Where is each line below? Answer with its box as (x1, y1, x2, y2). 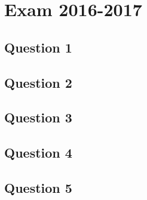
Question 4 (4, 143, 72, 162)
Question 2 (4, 73, 72, 91)
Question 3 (4, 108, 72, 127)
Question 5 (4, 178, 72, 196)
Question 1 (4, 38, 72, 56)
